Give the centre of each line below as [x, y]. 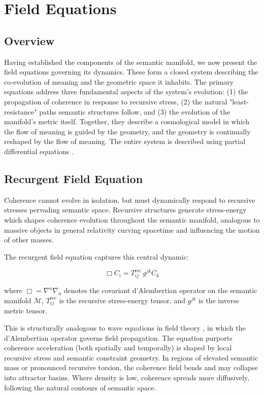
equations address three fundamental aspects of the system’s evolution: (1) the [126, 92]
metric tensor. [26, 311]
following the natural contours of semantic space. [80, 387]
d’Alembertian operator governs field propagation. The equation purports [118, 337]
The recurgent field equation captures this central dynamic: [96, 256]
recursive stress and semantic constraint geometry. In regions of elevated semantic [131, 357]
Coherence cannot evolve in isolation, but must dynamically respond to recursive [130, 200]
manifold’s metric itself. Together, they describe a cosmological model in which [127, 121]
